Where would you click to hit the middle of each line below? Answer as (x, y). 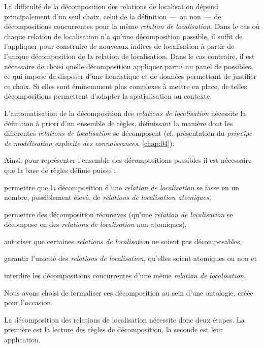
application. (22, 340)
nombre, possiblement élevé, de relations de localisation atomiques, (108, 197)
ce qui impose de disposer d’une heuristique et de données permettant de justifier (130, 76)
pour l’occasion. (28, 302)
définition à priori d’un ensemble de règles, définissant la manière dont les (119, 123)
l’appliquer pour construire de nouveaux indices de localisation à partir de (119, 46)
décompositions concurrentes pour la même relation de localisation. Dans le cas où (132, 26)
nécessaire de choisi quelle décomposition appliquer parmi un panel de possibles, (129, 66)
